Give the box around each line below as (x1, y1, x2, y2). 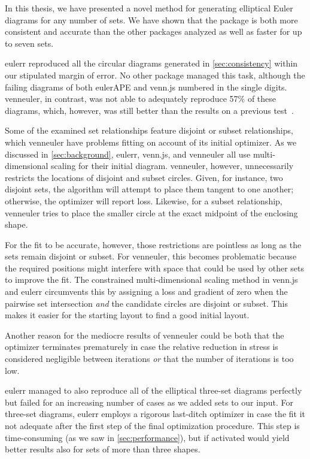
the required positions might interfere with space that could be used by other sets (5, 261, 304, 274)
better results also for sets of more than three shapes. (5, 443, 200, 455)
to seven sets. (5, 37, 54, 49)
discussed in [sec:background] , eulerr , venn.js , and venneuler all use (5, 147, 251, 160)
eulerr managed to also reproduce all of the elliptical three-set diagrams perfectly (5, 384, 302, 397)
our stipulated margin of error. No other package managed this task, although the (5, 68, 305, 81)
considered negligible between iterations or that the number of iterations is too (5, 352, 294, 365)
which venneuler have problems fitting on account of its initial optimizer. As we (5, 135, 297, 148)
